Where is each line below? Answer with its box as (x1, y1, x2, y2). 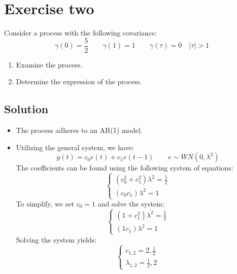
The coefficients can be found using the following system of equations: (16, 162, 233, 173)
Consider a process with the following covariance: (4, 27, 157, 38)
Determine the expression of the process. (16, 76, 142, 87)
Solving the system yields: (16, 234, 97, 245)
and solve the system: (97, 198, 164, 209)
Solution (4, 101, 49, 117)
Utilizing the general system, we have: (16, 142, 134, 152)
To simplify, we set (16, 198, 74, 209)
